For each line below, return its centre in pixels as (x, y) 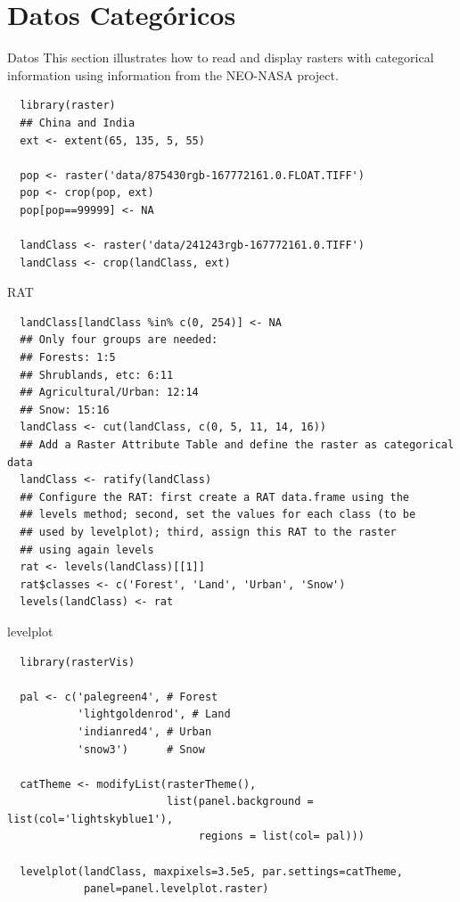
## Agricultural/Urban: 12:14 (109, 393)
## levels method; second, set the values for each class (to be (218, 515)
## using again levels (87, 549)
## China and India (78, 123)
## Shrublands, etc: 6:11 (97, 375)
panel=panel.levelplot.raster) (176, 889)
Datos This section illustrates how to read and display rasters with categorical (221, 57)
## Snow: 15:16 (65, 410)
